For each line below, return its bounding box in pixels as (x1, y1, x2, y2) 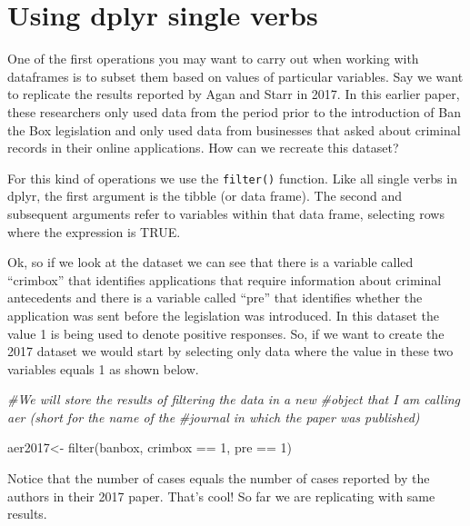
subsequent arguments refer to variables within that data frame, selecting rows (7, 203, 445, 223)
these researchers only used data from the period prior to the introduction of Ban (7, 102, 461, 121)
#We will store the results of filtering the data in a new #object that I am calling (7, 390, 461, 409)
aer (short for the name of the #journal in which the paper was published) (7, 407, 420, 426)
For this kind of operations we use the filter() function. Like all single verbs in (7, 168, 457, 187)
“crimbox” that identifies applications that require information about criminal (7, 270, 442, 289)
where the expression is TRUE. (7, 222, 181, 241)
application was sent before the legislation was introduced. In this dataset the (7, 305, 439, 324)
